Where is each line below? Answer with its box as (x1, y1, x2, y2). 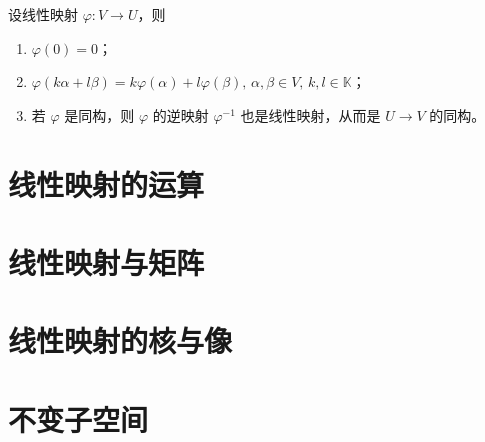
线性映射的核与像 (8, 320, 233, 361)
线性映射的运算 (8, 163, 205, 204)
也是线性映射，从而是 (240, 104, 381, 125)
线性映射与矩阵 (8, 241, 205, 282)
